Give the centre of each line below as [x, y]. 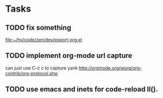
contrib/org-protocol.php [32, 73]
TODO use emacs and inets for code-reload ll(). [82, 89]
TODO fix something [38, 28]
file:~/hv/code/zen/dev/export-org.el [44, 40]
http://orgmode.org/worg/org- [110, 68]
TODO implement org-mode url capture [69, 56]
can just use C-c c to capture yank [42, 68]
